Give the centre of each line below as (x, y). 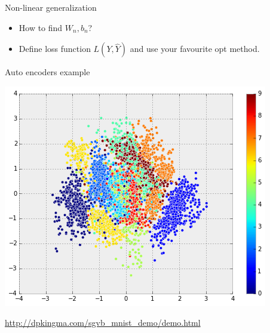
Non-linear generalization (51, 7)
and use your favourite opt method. (195, 49)
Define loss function (55, 49)
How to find (41, 27)
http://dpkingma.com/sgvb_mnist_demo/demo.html (103, 323)
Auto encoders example (47, 72)
